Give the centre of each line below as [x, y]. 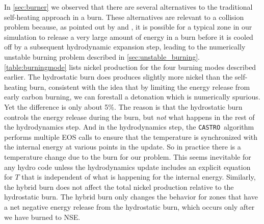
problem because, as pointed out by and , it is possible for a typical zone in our [128, 27]
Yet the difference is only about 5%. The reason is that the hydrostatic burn [123, 106]
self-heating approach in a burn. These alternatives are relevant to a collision [124, 17]
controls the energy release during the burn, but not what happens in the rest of [129, 117]
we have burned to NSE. [42, 217]
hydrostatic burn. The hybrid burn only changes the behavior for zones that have [131, 197]
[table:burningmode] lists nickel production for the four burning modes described [130, 67]
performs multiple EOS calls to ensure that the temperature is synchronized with [131, 136]
